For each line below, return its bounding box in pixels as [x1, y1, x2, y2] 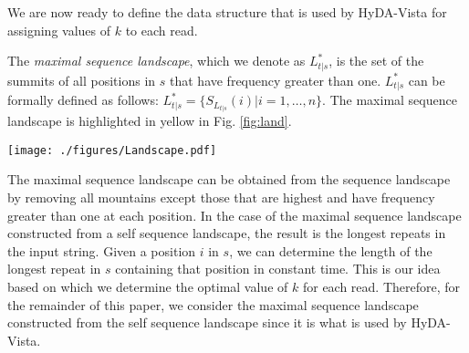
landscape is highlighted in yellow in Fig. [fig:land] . [7, 111, 292, 130]
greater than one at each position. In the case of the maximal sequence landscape [7, 205, 462, 224]
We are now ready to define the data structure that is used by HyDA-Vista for [7, 3, 447, 21]
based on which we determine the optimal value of [7, 277, 288, 296]
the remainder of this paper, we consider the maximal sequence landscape [7, 295, 419, 314]
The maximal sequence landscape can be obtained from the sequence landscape [7, 170, 451, 189]
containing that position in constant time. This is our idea [115, 259, 441, 278]
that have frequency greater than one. [170, 70, 381, 89]
